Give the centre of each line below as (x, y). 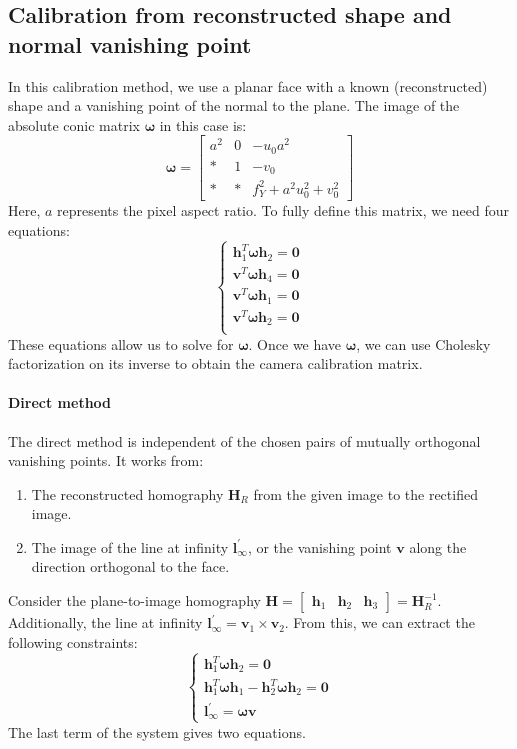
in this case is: (203, 124)
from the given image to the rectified (365, 493)
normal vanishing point (130, 43)
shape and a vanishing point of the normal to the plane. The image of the (234, 105)
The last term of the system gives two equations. (157, 731)
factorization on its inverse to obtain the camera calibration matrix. (215, 363)
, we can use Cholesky (423, 343)
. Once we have (295, 343)
